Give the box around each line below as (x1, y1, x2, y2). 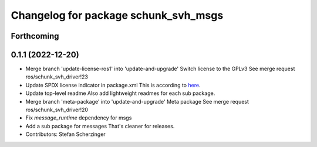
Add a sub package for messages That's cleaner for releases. (25, 122, 175, 129)
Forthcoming (11, 31, 59, 41)
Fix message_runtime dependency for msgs (25, 114, 132, 121)
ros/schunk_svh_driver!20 (25, 106, 88, 114)
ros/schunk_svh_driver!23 (25, 73, 88, 80)
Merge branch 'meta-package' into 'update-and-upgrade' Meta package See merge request (25, 98, 249, 105)
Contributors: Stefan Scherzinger (25, 131, 106, 138)
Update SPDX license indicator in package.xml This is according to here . (25, 81, 201, 88)
